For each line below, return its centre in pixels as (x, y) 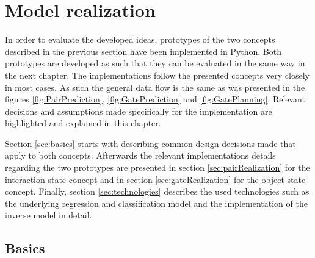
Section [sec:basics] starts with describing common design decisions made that (150, 143)
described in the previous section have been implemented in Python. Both (143, 51)
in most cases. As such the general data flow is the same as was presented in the (155, 87)
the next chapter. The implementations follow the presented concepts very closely (157, 75)
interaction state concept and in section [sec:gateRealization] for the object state (155, 179)
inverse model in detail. (49, 215)
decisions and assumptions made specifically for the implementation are (139, 111)
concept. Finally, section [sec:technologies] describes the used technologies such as (157, 191)
